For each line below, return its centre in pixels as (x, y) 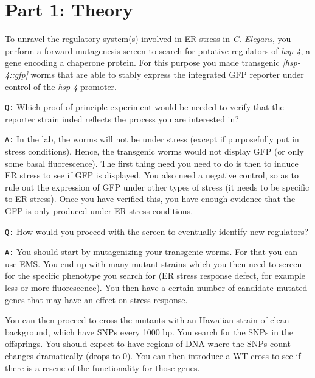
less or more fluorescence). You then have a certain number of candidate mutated (156, 288)
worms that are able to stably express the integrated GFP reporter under (167, 74)
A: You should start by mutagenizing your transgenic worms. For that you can (151, 252)
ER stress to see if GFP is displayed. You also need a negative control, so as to (152, 175)
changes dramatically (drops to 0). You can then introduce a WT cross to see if (153, 356)
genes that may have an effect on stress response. (96, 299)
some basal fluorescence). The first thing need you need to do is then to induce (152, 163)
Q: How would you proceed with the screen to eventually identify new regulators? (157, 231)
